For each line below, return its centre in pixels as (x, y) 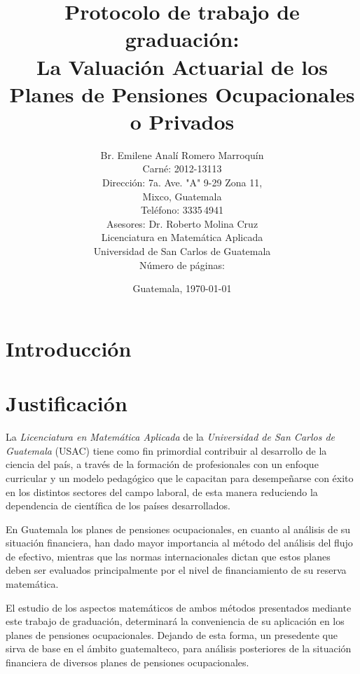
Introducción (69, 348)
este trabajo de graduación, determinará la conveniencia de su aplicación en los (175, 621)
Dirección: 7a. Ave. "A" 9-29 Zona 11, (182, 183)
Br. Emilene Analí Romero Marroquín (182, 154)
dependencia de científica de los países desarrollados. (118, 505)
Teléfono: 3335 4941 (182, 210)
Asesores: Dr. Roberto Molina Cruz (182, 223)
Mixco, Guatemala (182, 196)
